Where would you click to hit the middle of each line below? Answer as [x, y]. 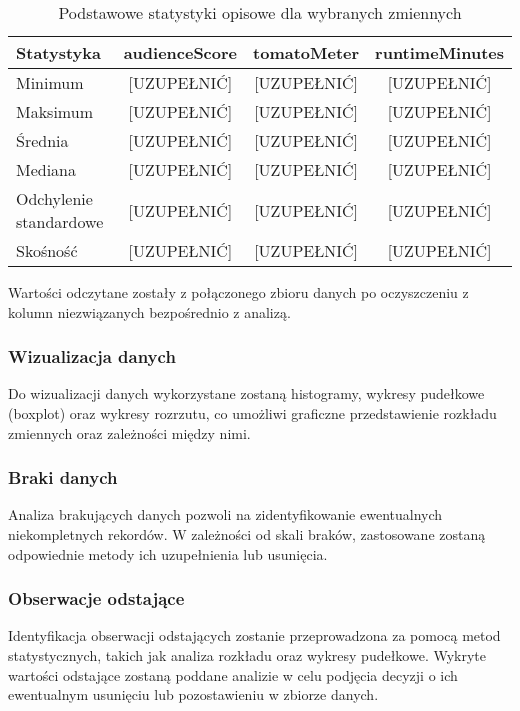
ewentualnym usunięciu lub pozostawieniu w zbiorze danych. [193, 694]
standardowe [60, 221]
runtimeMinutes [439, 52]
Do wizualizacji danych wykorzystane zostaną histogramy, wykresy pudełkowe [246, 393]
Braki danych [63, 477]
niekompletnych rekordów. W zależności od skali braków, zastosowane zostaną [247, 534]
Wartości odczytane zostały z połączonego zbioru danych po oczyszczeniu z [238, 292]
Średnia [42, 140]
